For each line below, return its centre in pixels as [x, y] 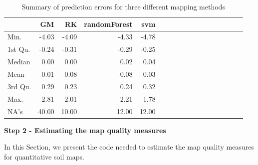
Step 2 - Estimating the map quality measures [85, 130]
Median [19, 62]
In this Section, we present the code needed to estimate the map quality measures [129, 147]
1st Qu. [19, 49]
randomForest [108, 24]
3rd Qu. [19, 86]
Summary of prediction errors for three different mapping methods [123, 6]
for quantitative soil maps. [44, 156]
